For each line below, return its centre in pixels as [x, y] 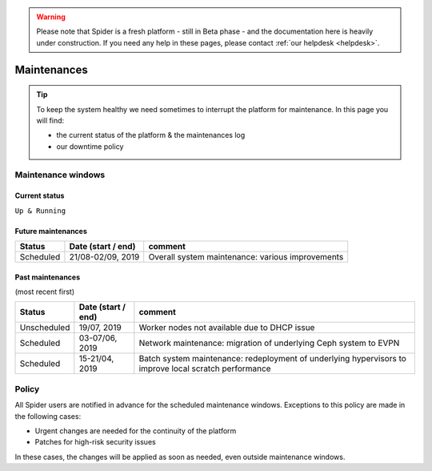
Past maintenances [48, 277]
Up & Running [40, 211]
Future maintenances [51, 231]
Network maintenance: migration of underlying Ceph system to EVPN [269, 343]
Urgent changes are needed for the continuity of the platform [136, 431]
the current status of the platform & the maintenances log [151, 135]
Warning [51, 17]
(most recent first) [45, 292]
